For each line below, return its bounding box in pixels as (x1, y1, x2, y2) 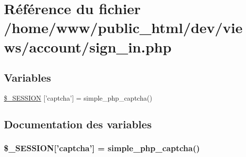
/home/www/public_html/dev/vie (4, 17, 243, 37)
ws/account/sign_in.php (4, 36, 172, 56)
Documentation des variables (4, 116, 152, 131)
